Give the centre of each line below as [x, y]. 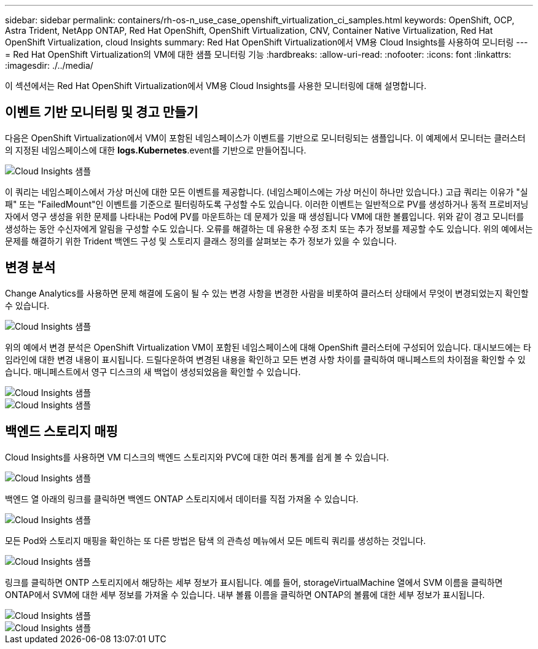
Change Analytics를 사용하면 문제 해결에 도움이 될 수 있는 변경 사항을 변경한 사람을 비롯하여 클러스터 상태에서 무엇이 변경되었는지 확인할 [267, 293]
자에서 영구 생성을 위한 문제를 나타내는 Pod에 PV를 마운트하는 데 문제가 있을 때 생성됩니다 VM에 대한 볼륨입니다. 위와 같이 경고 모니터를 [265, 216]
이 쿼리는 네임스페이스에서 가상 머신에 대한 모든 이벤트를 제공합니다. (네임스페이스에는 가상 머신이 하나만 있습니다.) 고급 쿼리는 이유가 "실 [267, 192]
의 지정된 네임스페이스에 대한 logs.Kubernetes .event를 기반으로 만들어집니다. [156, 150]
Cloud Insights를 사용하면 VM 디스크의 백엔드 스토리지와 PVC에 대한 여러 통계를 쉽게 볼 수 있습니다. [197, 457]
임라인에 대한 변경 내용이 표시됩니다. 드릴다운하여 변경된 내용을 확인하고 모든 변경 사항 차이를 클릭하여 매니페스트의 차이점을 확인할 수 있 [265, 359]
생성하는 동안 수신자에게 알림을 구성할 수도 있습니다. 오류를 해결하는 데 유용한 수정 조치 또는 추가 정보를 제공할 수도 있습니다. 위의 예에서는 [269, 228]
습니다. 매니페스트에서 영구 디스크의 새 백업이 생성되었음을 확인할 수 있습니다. [153, 371]
